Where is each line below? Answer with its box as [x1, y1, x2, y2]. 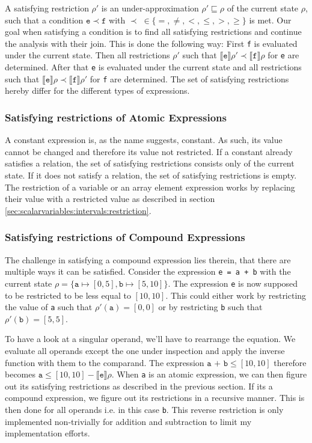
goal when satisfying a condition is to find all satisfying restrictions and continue [5, 25, 302, 38]
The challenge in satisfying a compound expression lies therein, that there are [5, 253, 291, 266]
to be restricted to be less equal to [5, 289, 131, 301]
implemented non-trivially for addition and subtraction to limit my [5, 415, 252, 427]
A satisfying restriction [5, 2, 89, 14]
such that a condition [5, 13, 84, 26]
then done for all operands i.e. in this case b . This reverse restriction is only [5, 403, 284, 415]
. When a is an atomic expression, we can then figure [111, 368, 307, 380]
